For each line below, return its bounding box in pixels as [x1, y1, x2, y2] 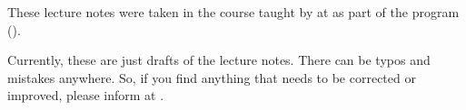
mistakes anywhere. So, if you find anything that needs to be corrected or [7, 68, 416, 87]
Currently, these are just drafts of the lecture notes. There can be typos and [7, 50, 431, 69]
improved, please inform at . [7, 86, 164, 105]
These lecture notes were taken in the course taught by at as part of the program [7, 3, 460, 21]
